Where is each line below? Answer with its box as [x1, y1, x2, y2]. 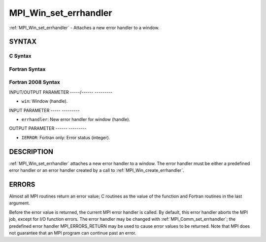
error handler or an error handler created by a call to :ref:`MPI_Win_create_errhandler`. [9, 167, 184, 173]
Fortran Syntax [9, 66, 46, 73]
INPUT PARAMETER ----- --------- [9, 107, 80, 113]
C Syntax [9, 52, 32, 59]
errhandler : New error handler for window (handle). [21, 117, 131, 122]
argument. [9, 200, 31, 206]
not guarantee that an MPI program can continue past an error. [9, 230, 136, 236]
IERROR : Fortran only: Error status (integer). [21, 134, 110, 140]
